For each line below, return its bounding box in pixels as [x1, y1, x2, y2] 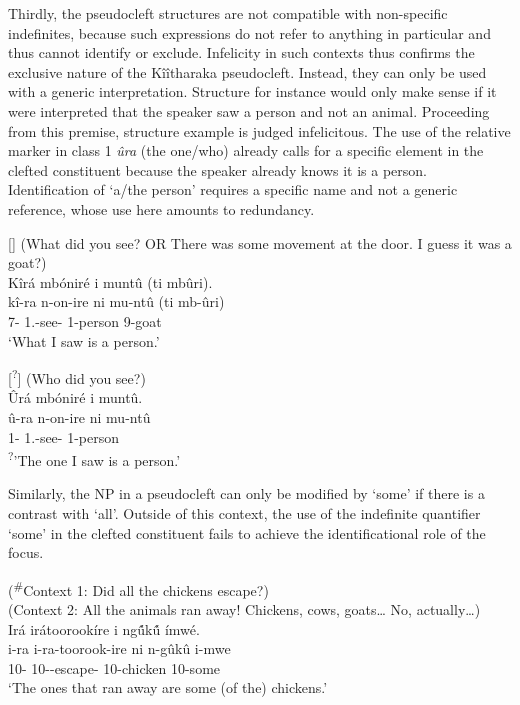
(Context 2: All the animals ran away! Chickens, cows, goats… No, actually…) [8, 599, 481, 619]
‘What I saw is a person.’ [8, 330, 160, 351]
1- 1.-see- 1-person [8, 426, 119, 447]
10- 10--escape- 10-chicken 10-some [8, 657, 221, 678]
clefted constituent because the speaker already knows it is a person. [8, 159, 427, 180]
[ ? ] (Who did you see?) [8, 365, 146, 388]
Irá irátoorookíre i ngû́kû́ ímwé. [8, 618, 200, 639]
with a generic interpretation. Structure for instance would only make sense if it [8, 81, 497, 102]
